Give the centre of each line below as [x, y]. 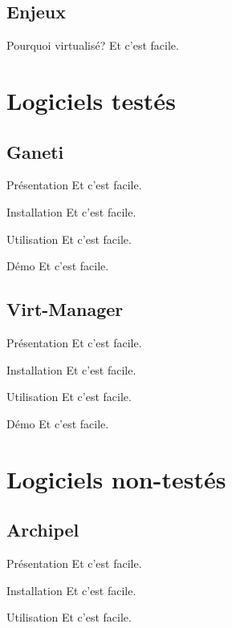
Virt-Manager [65, 309]
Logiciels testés [91, 100]
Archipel [43, 530]
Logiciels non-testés [116, 478]
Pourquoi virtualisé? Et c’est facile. [93, 45]
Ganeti [35, 151]
